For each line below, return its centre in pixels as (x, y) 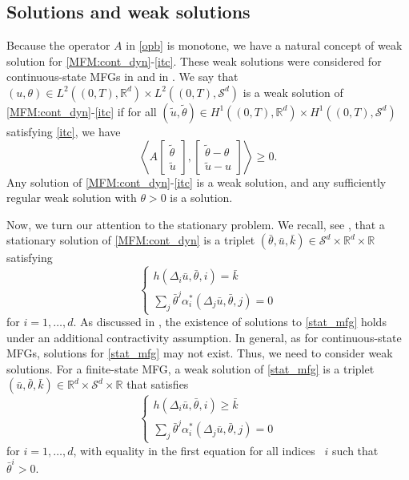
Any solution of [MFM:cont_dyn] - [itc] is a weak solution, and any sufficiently (196, 182)
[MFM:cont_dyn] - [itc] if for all (82, 111)
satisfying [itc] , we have (64, 131)
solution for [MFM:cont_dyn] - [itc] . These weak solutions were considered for (194, 61)
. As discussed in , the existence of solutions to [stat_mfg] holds (230, 322)
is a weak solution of (293, 92)
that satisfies (158, 384)
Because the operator (58, 45)
